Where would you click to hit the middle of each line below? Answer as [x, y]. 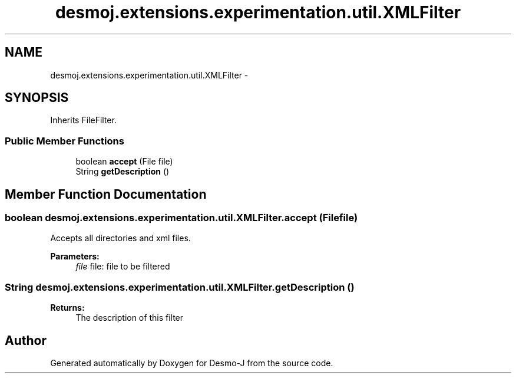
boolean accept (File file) [124, 162]
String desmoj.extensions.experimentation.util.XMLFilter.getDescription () [180, 287]
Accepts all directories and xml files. [120, 238]
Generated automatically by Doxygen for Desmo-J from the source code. [192, 363]
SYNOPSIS [37, 98]
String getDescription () [123, 172]
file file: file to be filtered [123, 267]
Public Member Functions [64, 141]
